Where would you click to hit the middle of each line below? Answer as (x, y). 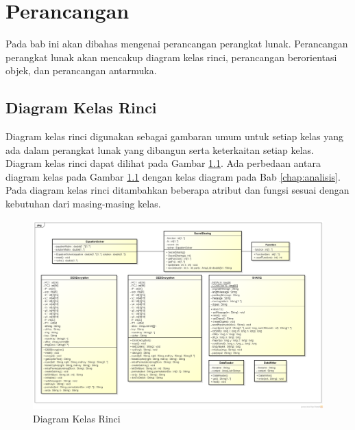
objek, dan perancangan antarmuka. (81, 70)
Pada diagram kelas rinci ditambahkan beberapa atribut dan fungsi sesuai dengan (177, 190)
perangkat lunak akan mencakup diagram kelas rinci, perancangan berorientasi (171, 57)
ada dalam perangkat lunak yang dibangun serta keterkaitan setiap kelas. (160, 149)
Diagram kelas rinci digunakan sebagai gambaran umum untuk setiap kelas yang (174, 136)
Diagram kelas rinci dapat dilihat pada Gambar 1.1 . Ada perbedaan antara (163, 163)
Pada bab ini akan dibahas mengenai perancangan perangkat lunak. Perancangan (177, 44)
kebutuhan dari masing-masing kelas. (83, 204)
